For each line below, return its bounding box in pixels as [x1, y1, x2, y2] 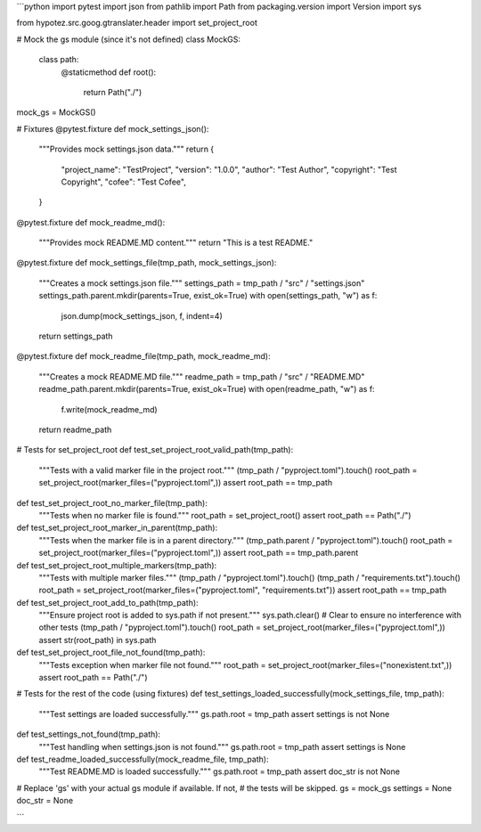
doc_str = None [16, 795, 74, 806]
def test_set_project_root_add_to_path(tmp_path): [16, 597, 200, 608]
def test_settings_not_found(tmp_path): [16, 729, 160, 739]
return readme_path [38, 424, 112, 435]
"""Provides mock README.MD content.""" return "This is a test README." [38, 237, 314, 249]
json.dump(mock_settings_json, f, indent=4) [61, 310, 223, 321]
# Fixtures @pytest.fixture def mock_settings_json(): [16, 123, 209, 134]
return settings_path [38, 330, 113, 342]
